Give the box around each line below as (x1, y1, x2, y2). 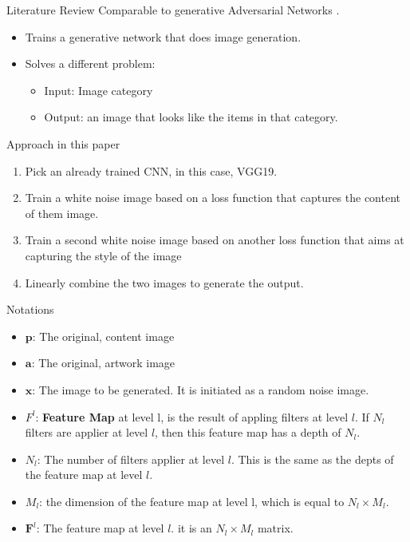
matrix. (257, 520, 294, 536)
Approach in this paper (6, 135, 120, 152)
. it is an (171, 520, 212, 536)
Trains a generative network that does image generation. (25, 28, 302, 45)
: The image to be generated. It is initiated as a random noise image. (32, 381, 369, 398)
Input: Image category (44, 81, 153, 98)
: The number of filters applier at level (37, 450, 225, 467)
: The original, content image (32, 327, 175, 344)
